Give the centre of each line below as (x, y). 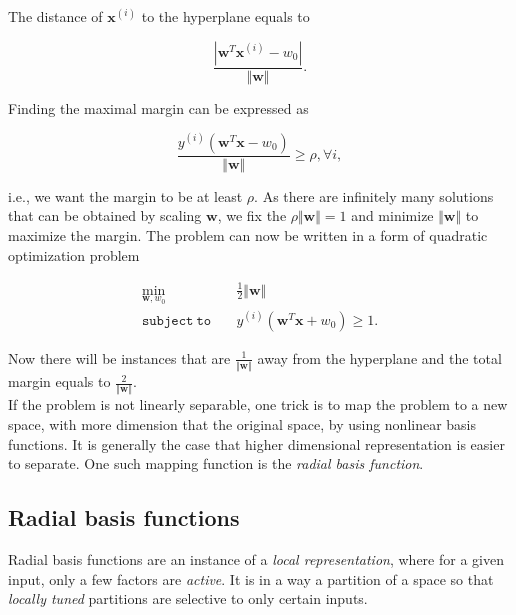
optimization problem (74, 254)
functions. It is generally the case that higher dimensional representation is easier (256, 443)
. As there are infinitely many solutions (374, 195)
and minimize (392, 215)
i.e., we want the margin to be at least (125, 195)
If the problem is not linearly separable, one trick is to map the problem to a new (258, 404)
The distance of (55, 16)
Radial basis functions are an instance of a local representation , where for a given (256, 559)
